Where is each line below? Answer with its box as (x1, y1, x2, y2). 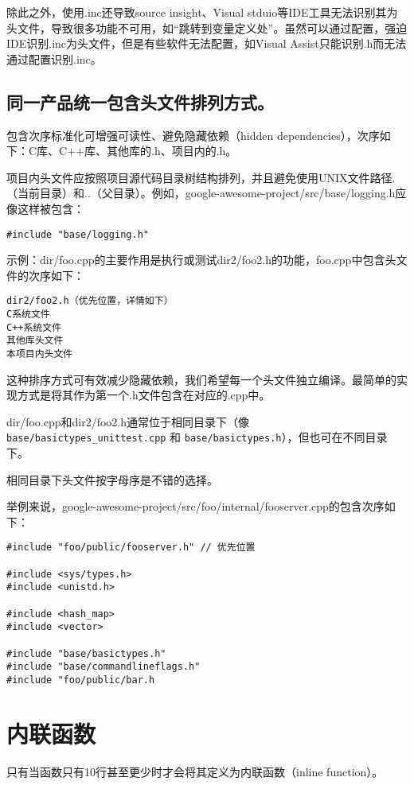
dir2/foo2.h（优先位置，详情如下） (6, 295, 174, 307)
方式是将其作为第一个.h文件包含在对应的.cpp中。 (17, 387, 271, 403)
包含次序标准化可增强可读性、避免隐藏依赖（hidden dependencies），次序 (6, 126, 380, 143)
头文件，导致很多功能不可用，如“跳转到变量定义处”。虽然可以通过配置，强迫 (6, 19, 408, 36)
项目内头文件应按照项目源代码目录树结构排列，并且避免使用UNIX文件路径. (6, 169, 396, 185)
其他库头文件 (6, 335, 64, 347)
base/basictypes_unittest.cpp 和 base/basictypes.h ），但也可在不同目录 (6, 429, 388, 445)
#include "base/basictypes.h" (6, 647, 166, 659)
